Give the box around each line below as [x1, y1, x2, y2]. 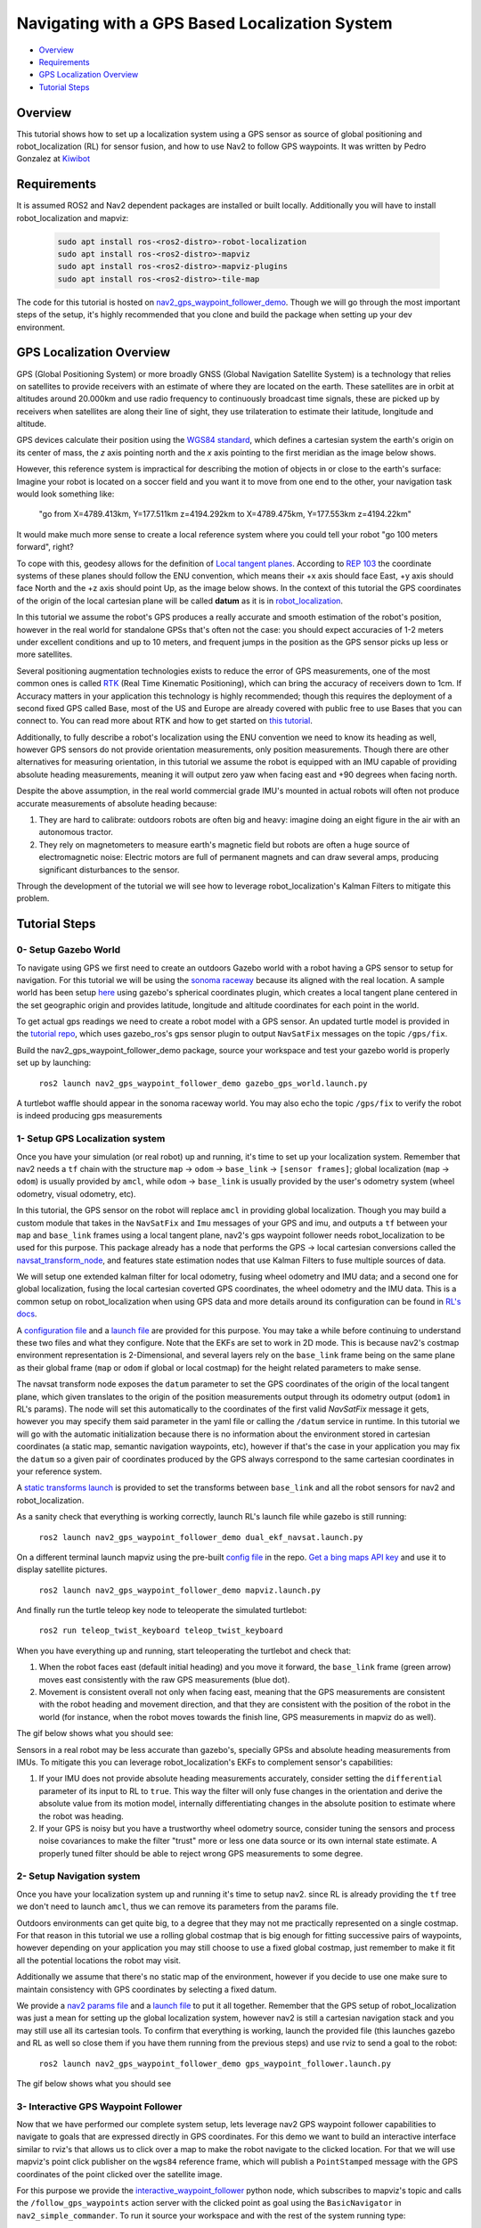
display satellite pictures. [16, 1564, 108, 1575]
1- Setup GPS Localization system [16, 1133, 166, 1145]
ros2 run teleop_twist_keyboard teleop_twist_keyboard [38, 1626, 284, 1635]
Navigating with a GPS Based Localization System [16, 13, 393, 33]
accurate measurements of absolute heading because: [16, 798, 217, 808]
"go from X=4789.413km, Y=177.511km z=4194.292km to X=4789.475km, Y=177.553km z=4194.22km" [38, 509, 412, 520]
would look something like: [16, 488, 115, 499]
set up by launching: [16, 1057, 92, 1069]
